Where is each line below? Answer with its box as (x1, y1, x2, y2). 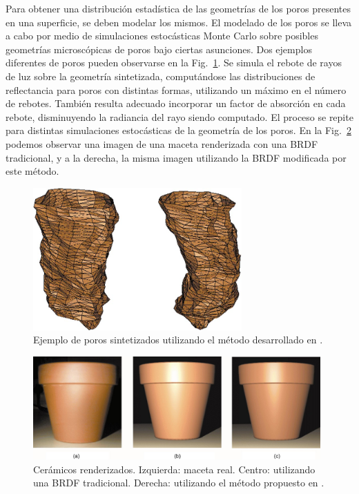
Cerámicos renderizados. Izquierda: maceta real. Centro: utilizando (33, 462, 316, 476)
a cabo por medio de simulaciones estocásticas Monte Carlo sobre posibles (6, 28, 318, 43)
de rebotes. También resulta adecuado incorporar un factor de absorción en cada (6, 96, 346, 111)
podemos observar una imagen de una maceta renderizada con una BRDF (6, 136, 318, 151)
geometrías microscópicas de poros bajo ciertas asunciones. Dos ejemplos (6, 41, 312, 56)
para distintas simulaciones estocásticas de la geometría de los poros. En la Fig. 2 (6, 123, 351, 137)
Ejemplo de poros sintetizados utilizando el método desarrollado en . (33, 332, 323, 347)
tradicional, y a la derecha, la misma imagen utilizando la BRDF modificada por (6, 150, 347, 164)
